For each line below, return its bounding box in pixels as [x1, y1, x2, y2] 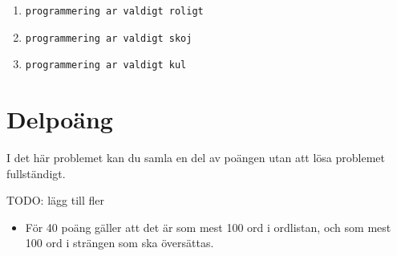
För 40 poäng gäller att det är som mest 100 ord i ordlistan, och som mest [25, 218, 391, 235]
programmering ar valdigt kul [25, 59, 187, 71]
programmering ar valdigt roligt [25, 6, 204, 17]
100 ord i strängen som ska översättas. [25, 234, 214, 251]
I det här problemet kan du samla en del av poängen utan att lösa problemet [6, 149, 385, 166]
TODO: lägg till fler [6, 192, 104, 209]
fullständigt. [6, 165, 66, 181]
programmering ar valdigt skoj [25, 32, 192, 44]
